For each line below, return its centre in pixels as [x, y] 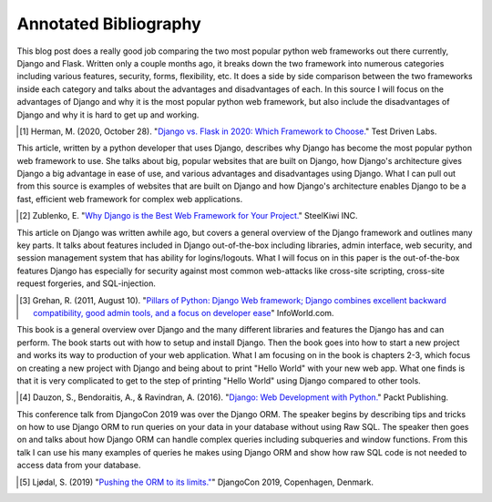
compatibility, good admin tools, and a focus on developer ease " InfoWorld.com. [184, 312]
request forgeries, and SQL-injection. [87, 283]
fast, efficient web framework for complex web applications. [130, 199]
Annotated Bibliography [109, 24]
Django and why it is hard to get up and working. [108, 115]
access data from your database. [79, 466]
